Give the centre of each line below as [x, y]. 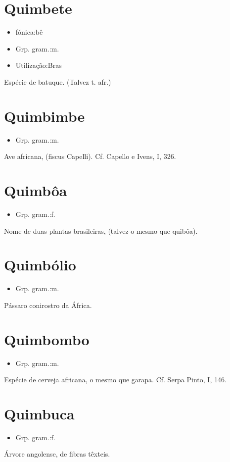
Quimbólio [40, 265]
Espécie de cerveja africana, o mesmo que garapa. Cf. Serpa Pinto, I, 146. [115, 380]
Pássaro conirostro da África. [48, 305]
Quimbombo [47, 339]
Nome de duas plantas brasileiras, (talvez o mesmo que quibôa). [101, 231]
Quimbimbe [45, 116]
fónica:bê [29, 32]
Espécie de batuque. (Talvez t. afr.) [58, 81]
